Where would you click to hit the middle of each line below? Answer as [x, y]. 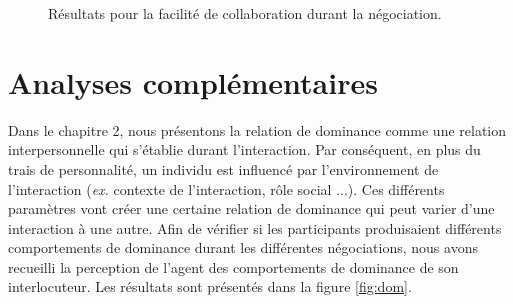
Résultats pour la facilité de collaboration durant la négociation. [245, 13]
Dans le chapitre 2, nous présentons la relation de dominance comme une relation [257, 129]
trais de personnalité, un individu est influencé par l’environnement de [223, 168]
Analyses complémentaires [193, 81]
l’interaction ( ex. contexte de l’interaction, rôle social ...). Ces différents [226, 188]
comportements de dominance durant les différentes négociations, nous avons [243, 247]
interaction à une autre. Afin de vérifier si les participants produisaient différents [255, 227]
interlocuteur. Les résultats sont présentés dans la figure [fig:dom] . [210, 286]
